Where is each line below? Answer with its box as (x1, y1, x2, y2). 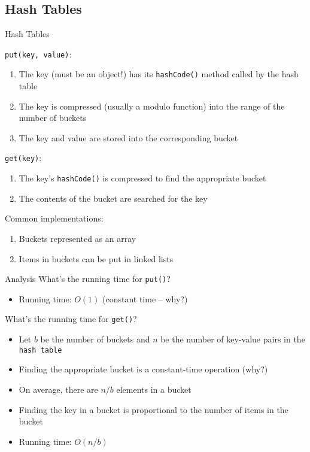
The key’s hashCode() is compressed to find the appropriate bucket (19, 172, 266, 184)
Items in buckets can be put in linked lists (19, 252, 174, 265)
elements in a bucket (116, 383, 192, 395)
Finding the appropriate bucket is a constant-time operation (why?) (19, 363, 268, 375)
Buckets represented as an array (19, 232, 136, 244)
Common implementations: (5, 212, 104, 225)
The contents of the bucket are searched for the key (19, 192, 208, 204)
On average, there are (19, 383, 98, 395)
